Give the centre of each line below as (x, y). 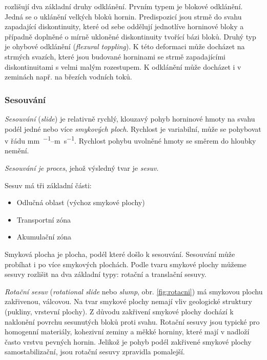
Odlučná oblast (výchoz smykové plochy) (81, 202)
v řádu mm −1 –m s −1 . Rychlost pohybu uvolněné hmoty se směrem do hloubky (130, 140)
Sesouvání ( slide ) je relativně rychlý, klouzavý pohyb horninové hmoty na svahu (130, 118)
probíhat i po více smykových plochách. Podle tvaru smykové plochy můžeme (126, 264)
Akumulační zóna (44, 237)
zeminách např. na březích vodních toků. (68, 77)
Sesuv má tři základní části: (48, 185)
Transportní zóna (44, 219)
